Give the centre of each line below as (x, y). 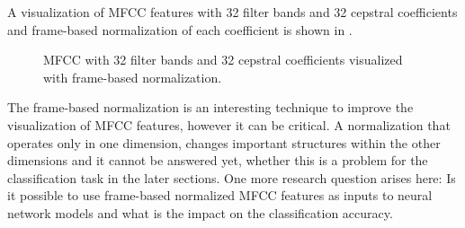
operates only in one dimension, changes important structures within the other (224, 142)
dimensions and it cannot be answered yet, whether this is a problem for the (218, 160)
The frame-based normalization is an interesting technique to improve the (210, 107)
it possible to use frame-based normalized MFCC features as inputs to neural (220, 195)
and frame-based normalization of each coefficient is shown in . (180, 29)
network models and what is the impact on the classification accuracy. (200, 212)
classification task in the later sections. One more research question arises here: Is (232, 177)
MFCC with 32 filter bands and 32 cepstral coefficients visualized (223, 60)
